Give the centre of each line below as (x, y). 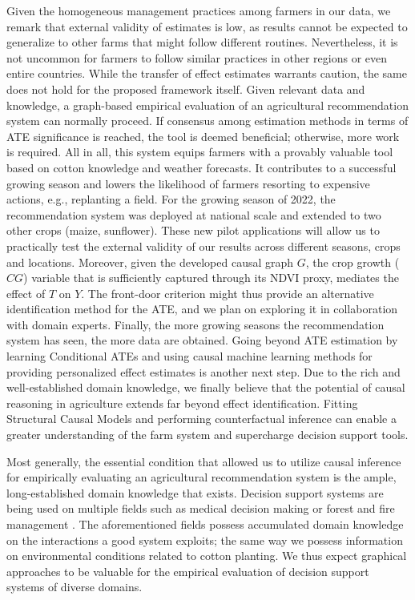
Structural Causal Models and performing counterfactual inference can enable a (201, 419)
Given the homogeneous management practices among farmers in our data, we (199, 10)
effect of (26, 293)
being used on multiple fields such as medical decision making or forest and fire (201, 508)
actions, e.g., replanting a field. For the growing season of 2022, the (171, 199)
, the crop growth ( (353, 262)
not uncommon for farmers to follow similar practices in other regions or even (197, 57)
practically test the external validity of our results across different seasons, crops (203, 246)
